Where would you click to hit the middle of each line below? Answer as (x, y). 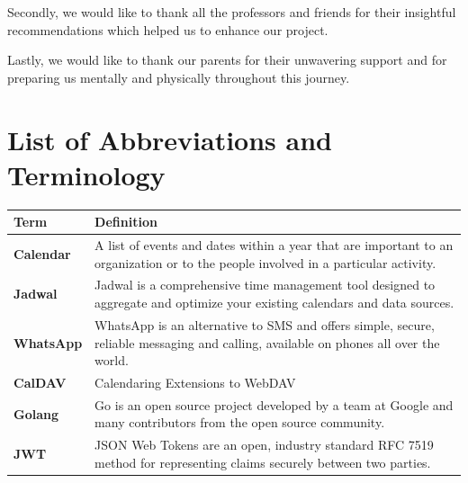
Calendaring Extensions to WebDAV (195, 382)
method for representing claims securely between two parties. (263, 462)
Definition (126, 222)
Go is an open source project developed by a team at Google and (274, 404)
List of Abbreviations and (170, 139)
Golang (36, 413)
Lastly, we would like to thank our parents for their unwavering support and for (227, 60)
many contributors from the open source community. (240, 422)
